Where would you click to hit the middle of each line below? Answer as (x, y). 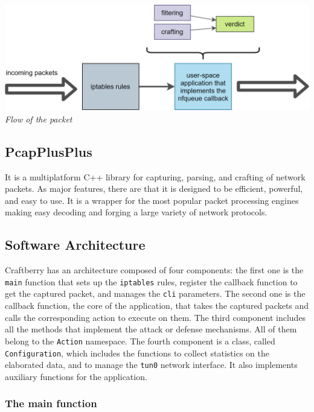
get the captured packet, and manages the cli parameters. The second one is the (155, 293)
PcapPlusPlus (49, 151)
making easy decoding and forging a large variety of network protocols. (136, 212)
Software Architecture (75, 245)
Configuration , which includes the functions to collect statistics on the (137, 353)
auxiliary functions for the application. (76, 376)
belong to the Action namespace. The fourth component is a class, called (140, 341)
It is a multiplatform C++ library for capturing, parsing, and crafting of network (155, 176)
